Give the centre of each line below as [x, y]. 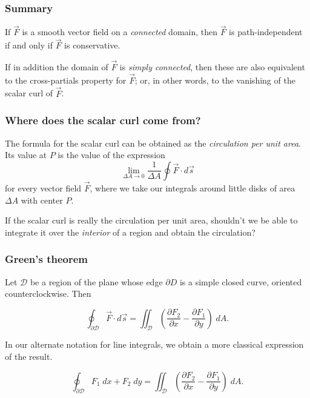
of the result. [29, 357]
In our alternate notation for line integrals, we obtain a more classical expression [154, 344]
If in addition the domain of [57, 67]
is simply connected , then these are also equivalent [212, 67]
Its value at [26, 155]
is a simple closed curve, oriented [241, 281]
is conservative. [92, 45]
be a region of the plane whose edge [96, 281]
